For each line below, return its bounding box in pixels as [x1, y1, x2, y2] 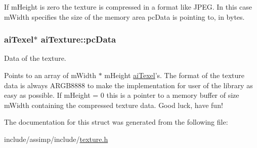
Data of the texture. [4, 53, 66, 63]
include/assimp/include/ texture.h [4, 133, 108, 144]
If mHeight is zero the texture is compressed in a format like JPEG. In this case [4, 2, 252, 12]
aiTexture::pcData [40, 33, 116, 46]
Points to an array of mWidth [4, 70, 96, 80]
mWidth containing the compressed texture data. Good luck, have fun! [4, 99, 223, 110]
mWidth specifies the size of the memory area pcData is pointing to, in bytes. [4, 11, 245, 22]
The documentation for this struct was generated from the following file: [4, 117, 228, 127]
